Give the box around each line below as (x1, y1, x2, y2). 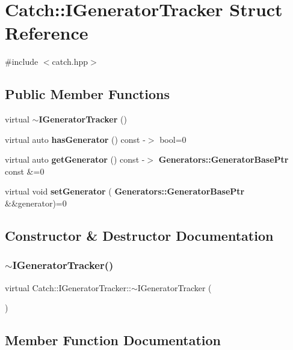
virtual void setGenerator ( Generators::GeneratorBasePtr (5, 185, 245, 198)
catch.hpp (52, 55, 88, 68)
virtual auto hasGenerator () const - (5, 133, 146, 145)
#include (5, 55, 39, 68)
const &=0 (5, 164, 45, 177)
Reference (5, 20, 88, 45)
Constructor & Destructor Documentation (5, 226, 274, 245)
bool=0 (159, 133, 187, 145)
